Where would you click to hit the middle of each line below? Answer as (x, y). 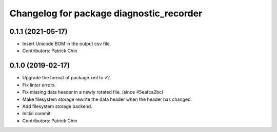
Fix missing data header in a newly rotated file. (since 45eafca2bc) (93, 92)
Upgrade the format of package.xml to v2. (67, 78)
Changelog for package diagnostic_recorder (106, 13)
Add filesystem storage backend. (57, 106)
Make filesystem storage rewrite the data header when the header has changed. (107, 99)
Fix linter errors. (39, 85)
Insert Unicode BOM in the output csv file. (67, 44)
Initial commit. (37, 114)
